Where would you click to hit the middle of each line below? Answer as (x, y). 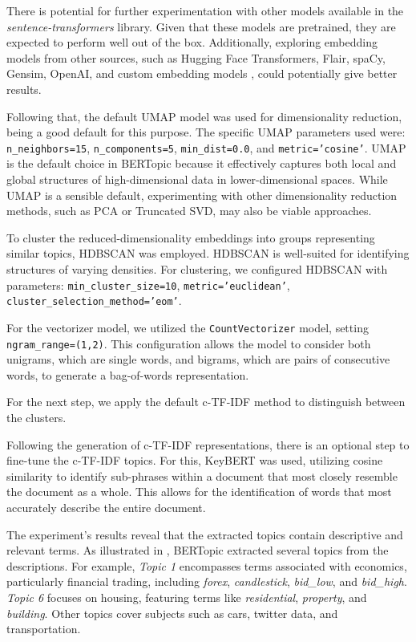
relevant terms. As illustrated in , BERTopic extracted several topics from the (198, 550)
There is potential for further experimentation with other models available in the (205, 10)
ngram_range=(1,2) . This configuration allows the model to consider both (189, 343)
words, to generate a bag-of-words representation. (128, 374)
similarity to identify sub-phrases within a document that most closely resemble (202, 475)
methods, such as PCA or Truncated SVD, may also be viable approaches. (189, 211)
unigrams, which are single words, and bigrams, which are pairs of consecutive (198, 359)
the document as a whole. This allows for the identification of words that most (199, 492)
